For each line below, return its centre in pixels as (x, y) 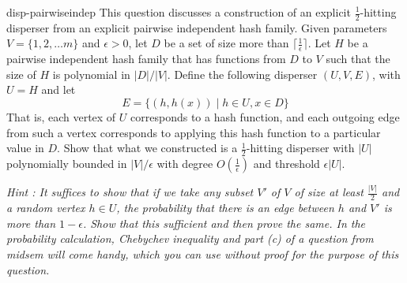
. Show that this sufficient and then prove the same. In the (224, 223)
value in (25, 148)
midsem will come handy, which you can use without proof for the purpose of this (203, 253)
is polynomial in (91, 74)
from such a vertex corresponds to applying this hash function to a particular (194, 132)
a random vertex (46, 208)
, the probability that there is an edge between (225, 208)
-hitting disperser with (300, 148)
